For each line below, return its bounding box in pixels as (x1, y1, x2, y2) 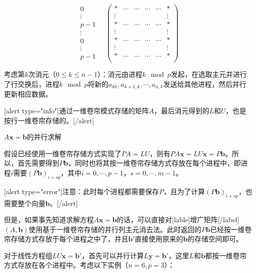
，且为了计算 (163, 186, 205, 196)
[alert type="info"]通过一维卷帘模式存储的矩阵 (4, 105, 149, 115)
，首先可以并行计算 (81, 250, 144, 260)
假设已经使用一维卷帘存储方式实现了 (4, 148, 121, 158)
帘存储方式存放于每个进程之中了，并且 (4, 234, 128, 244)
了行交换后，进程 (4, 78, 59, 89)
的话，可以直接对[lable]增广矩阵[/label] (116, 214, 240, 225)
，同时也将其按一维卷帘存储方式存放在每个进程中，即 (68, 158, 241, 168)
